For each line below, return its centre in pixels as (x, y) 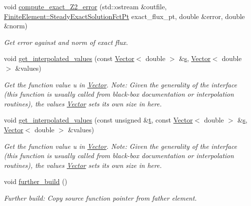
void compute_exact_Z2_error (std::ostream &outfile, (86, 6)
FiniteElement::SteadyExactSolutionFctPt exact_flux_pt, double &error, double (125, 16)
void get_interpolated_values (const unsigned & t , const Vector (98, 120)
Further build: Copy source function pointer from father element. (100, 197)
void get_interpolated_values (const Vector (69, 58)
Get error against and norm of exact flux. (66, 42)
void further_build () (36, 181)
